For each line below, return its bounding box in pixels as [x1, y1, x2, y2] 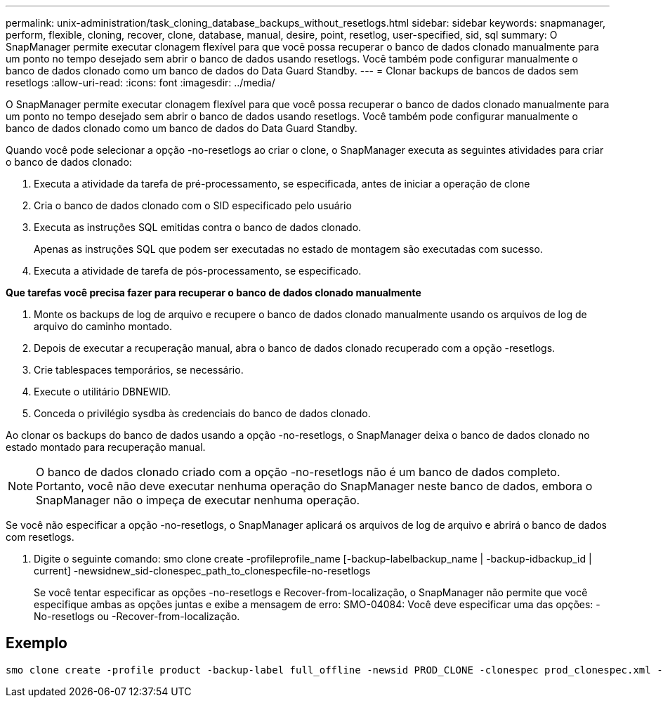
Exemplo [6, 634, 67, 652]
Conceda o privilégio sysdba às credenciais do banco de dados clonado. [34, 407, 371, 419]
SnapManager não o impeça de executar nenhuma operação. [36, 493, 360, 507]
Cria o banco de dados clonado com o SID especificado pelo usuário [34, 199, 352, 211]
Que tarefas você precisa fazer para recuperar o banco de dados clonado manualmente [6, 287, 421, 298]
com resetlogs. [6, 531, 74, 543]
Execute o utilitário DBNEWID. [34, 386, 171, 398]
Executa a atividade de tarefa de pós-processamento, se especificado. [34, 265, 362, 277]
